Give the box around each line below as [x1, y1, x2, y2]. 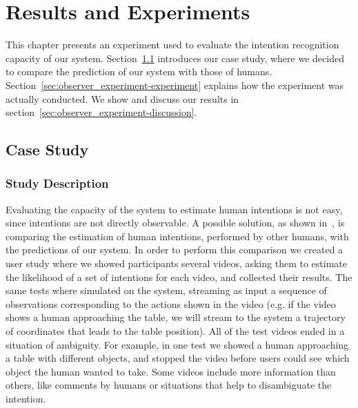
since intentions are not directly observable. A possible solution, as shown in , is [6, 215, 345, 230]
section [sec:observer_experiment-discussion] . [6, 105, 197, 119]
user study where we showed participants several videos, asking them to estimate [6, 256, 347, 271]
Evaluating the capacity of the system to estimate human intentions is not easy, [6, 202, 343, 216]
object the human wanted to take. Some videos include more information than [6, 364, 336, 378]
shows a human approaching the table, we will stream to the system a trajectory [6, 310, 346, 324]
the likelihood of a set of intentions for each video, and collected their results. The [6, 269, 352, 284]
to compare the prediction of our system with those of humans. [6, 64, 272, 79]
